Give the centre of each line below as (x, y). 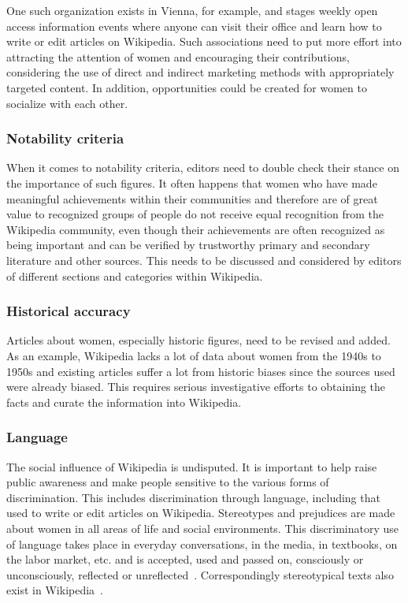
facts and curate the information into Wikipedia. (124, 402)
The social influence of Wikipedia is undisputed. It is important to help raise (192, 466)
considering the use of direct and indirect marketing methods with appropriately (200, 72)
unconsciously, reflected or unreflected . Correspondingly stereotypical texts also (200, 574)
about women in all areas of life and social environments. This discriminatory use (203, 528)
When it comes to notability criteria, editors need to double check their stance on (203, 167)
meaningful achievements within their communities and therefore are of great (192, 198)
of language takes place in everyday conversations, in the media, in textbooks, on (202, 543)
